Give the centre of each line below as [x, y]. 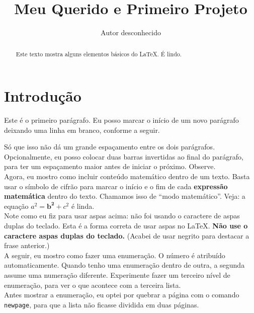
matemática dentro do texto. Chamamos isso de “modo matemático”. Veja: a [125, 196]
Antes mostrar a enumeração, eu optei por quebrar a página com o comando [122, 295]
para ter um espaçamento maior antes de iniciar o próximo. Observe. [110, 166]
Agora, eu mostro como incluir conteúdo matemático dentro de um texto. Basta [127, 176]
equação [16, 206]
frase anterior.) [27, 245]
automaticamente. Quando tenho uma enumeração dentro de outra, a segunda [124, 265]
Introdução [43, 96]
